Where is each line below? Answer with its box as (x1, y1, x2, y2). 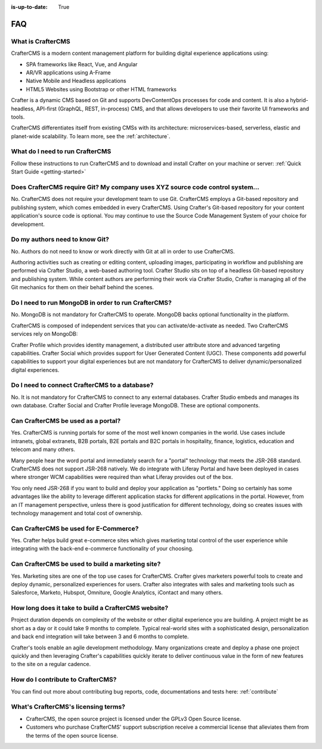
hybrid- (290, 97, 308, 104)
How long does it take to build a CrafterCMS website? (11, 604, 169, 612)
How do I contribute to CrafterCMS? (11, 676, 117, 684)
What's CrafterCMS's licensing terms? (11, 702, 125, 711)
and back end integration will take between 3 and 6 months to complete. (11, 633, 189, 640)
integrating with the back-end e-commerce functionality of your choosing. (11, 545, 194, 552)
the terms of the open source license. (26, 732, 119, 739)
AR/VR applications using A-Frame (26, 69, 111, 76)
